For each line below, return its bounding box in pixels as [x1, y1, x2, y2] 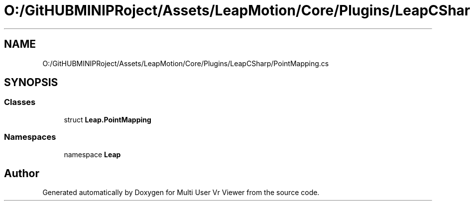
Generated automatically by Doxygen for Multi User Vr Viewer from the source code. [42, 188, 320, 197]
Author [4, 167, 39, 180]
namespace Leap [64, 150, 121, 159]
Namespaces [4, 132, 56, 142]
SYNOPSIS [4, 76, 58, 89]
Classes [4, 97, 36, 107]
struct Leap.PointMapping [64, 115, 151, 124]
